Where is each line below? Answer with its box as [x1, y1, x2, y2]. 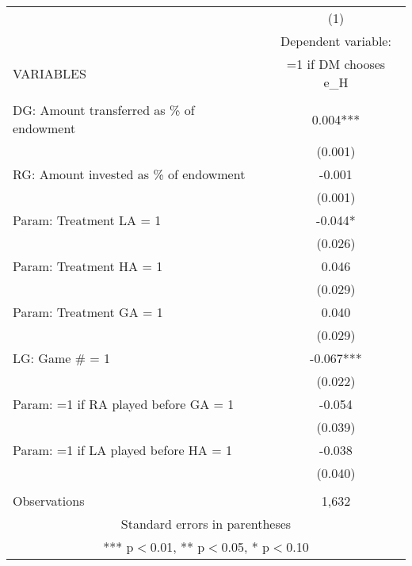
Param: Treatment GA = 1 [13, 303, 163, 321]
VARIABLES [13, 63, 86, 82]
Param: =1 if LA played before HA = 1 [13, 441, 232, 459]
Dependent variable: [280, 32, 391, 50]
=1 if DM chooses [286, 55, 386, 73]
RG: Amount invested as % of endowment [13, 165, 246, 183]
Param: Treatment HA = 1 [13, 257, 163, 275]
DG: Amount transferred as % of [13, 101, 195, 119]
